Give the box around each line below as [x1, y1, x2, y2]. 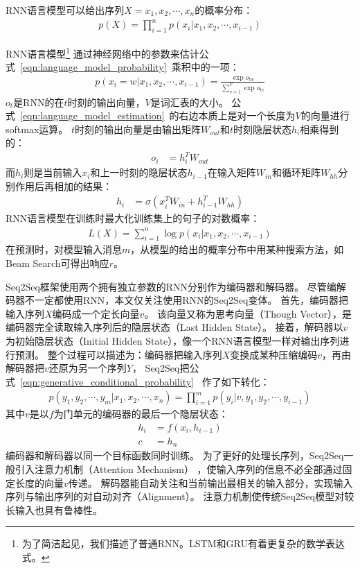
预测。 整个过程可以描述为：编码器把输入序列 [15, 347, 222, 361]
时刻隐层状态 [233, 121, 292, 136]
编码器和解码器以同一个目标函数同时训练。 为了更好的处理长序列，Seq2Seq [6, 448, 344, 463]
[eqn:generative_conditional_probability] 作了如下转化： [20, 374, 270, 388]
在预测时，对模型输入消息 [6, 242, 122, 257]
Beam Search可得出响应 [6, 255, 109, 270]
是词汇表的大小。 [150, 94, 228, 109]
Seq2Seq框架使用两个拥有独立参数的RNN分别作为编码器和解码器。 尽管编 [6, 279, 336, 293]
